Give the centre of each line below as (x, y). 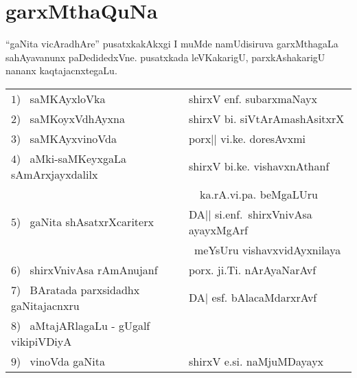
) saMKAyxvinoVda (67, 138)
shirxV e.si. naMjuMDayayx (256, 361)
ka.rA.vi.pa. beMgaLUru (259, 194)
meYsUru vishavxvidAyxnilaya (268, 249)
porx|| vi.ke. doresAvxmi (247, 138)
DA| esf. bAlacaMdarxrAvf (253, 298)
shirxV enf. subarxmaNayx (253, 98)
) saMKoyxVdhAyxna (71, 118)
